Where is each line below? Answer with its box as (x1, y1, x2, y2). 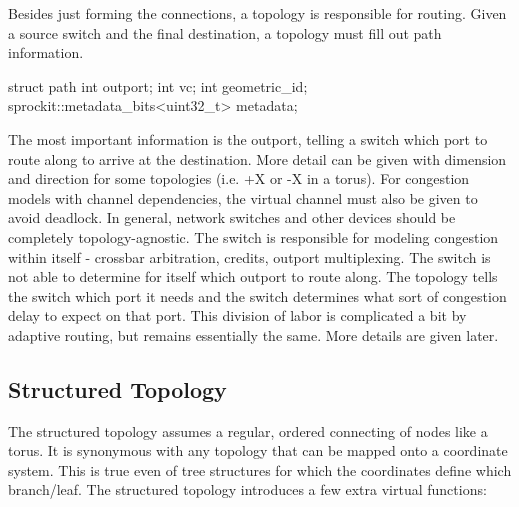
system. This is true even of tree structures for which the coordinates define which (8, 459, 512, 480)
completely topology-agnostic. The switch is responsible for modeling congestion (8, 226, 499, 247)
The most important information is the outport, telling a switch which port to (8, 128, 488, 149)
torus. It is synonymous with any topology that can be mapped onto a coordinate (8, 440, 508, 461)
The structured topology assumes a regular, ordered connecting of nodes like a (8, 420, 488, 441)
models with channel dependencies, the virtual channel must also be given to (8, 187, 478, 208)
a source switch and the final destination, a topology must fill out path (8, 22, 442, 43)
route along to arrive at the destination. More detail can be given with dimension (8, 148, 507, 169)
